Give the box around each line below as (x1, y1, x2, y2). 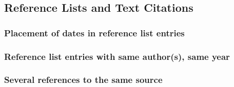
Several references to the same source (4, 73, 163, 86)
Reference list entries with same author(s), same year (4, 50, 230, 62)
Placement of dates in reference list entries (4, 26, 185, 39)
